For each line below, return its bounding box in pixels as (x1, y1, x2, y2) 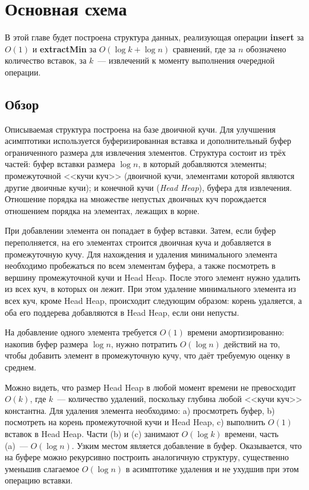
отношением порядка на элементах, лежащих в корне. (5, 204, 200, 216)
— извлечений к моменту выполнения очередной (97, 54, 275, 67)
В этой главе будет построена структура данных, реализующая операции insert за (5, 31, 304, 43)
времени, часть (225, 427, 279, 439)
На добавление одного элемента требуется (5, 326, 157, 338)
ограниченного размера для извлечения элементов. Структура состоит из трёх (5, 146, 286, 158)
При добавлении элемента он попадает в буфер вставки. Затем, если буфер (5, 224, 276, 237)
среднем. (5, 360, 36, 373)
